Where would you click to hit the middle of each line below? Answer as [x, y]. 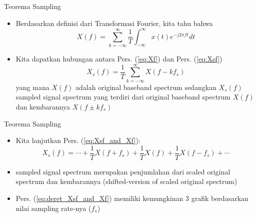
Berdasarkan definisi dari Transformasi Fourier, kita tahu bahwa [114, 23]
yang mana [32, 87]
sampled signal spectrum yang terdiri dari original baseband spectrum [123, 97]
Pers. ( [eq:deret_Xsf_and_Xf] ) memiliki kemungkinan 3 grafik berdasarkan [132, 198]
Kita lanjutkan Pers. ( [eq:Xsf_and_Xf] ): [78, 140]
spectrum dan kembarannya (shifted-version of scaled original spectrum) [126, 181]
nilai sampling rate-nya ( [53, 208]
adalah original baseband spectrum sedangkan [146, 87]
